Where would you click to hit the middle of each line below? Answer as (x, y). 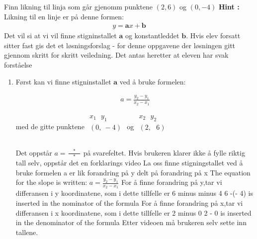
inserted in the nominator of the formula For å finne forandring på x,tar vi (129, 202)
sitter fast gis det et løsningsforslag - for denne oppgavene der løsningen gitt (120, 45)
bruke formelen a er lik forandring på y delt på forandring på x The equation (133, 172)
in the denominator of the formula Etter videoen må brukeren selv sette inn (131, 222)
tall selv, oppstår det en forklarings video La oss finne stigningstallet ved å (129, 162)
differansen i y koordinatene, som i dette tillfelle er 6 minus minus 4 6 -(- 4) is (134, 193)
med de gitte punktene (50, 126)
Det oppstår (34, 152)
